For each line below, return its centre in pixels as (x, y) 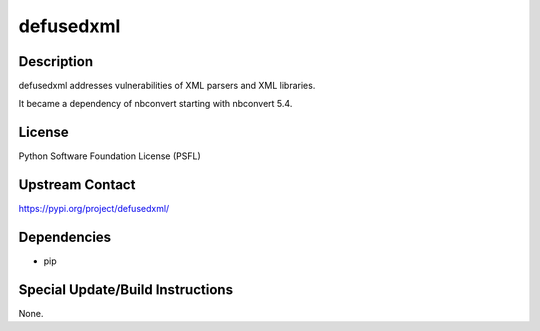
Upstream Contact (77, 185)
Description (56, 61)
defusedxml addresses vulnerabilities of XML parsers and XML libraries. (167, 86)
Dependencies (65, 237)
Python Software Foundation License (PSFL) (110, 156)
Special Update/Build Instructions (126, 289)
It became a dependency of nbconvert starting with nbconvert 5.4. (155, 104)
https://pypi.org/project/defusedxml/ (94, 209)
